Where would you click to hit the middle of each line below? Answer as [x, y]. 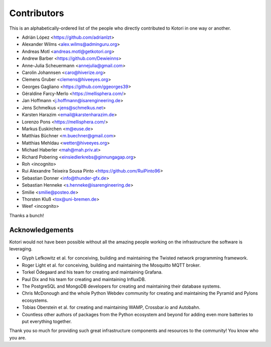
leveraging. [21, 249]
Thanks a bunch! [27, 215]
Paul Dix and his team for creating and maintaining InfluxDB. [84, 279]
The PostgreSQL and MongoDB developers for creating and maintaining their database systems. [121, 286]
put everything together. [47, 321]
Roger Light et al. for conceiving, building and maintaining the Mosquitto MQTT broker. [111, 265]
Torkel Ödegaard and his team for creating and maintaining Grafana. [92, 272]
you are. [18, 337]
